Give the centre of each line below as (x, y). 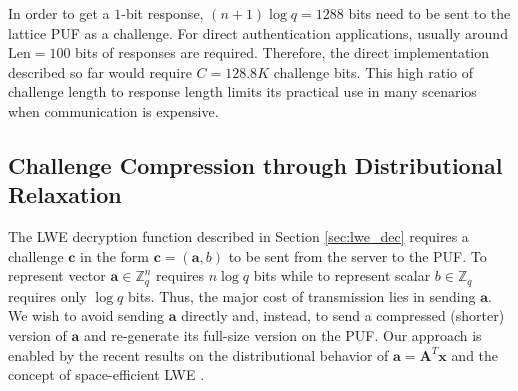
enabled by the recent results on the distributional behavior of (198, 354)
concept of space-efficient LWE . (106, 374)
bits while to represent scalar (342, 275)
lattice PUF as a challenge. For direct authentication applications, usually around (258, 32)
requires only (47, 295)
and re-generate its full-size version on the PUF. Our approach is (283, 334)
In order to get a (59, 13)
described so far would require (100, 71)
